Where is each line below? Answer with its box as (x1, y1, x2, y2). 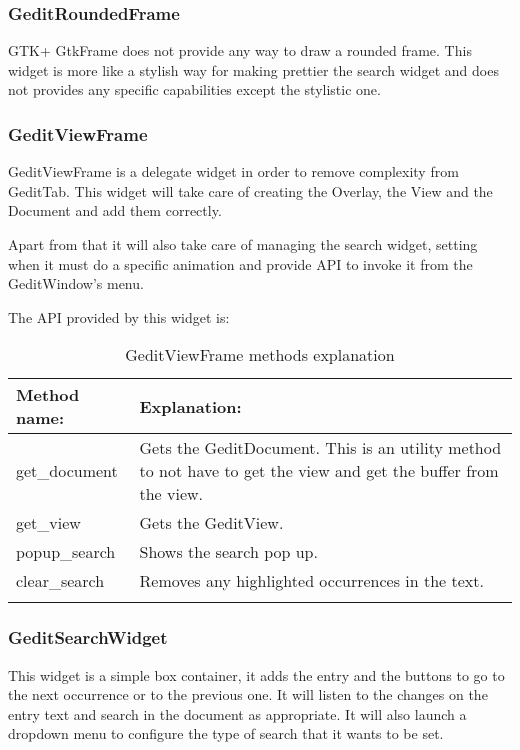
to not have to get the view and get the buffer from (139, 459, 499, 483)
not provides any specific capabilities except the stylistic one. (8, 79, 381, 100)
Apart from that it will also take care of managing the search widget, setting (8, 234, 478, 254)
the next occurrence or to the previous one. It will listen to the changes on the (8, 684, 488, 705)
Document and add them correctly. (8, 200, 222, 221)
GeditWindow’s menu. (8, 273, 144, 294)
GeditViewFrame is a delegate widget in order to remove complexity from (8, 161, 459, 182)
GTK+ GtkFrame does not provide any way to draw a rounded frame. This (8, 40, 472, 61)
